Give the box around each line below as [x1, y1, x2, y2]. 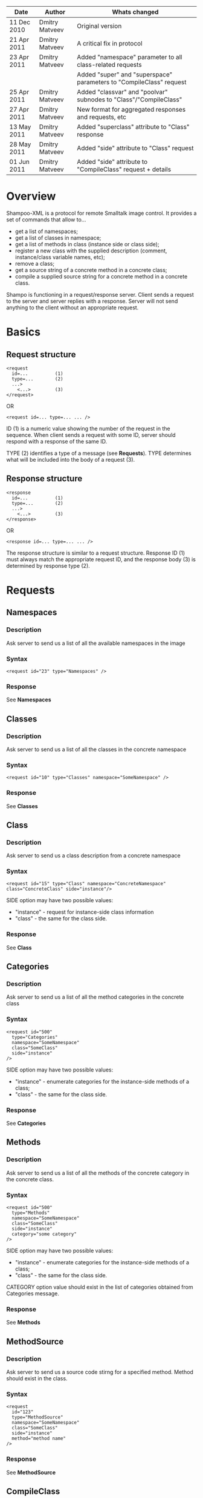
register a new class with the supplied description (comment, [14, 247, 167, 254]
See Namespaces [6, 696, 51, 703]
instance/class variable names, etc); [14, 253, 105, 260]
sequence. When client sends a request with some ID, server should [6, 431, 176, 439]
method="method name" [11, 1436, 66, 1442]
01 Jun [9, 158, 30, 166]
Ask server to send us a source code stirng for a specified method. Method [6, 1368, 193, 1376]
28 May [9, 140, 31, 148]
